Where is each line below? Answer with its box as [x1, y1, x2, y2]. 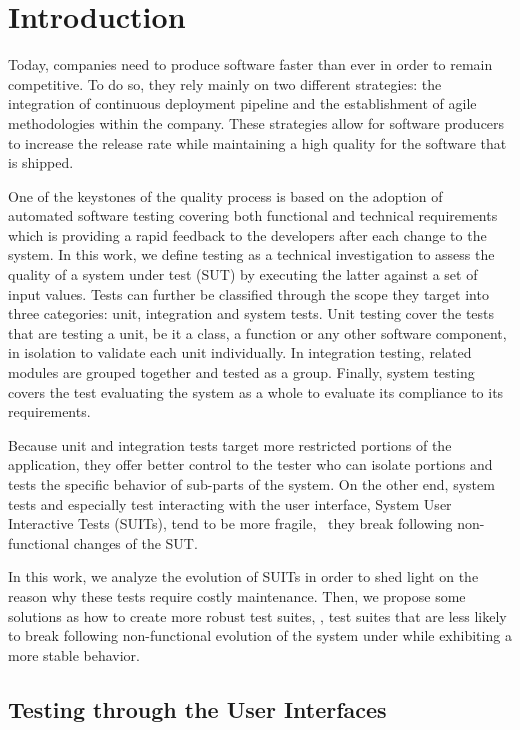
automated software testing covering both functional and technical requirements [8, 205, 498, 226]
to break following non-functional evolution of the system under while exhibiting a [8, 625, 512, 646]
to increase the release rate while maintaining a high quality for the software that [8, 132, 507, 153]
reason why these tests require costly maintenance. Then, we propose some [8, 585, 466, 606]
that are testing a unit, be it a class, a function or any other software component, [8, 322, 507, 343]
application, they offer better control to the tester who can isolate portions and [8, 454, 493, 475]
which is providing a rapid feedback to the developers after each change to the [8, 224, 487, 245]
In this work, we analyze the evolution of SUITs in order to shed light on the [8, 566, 479, 587]
